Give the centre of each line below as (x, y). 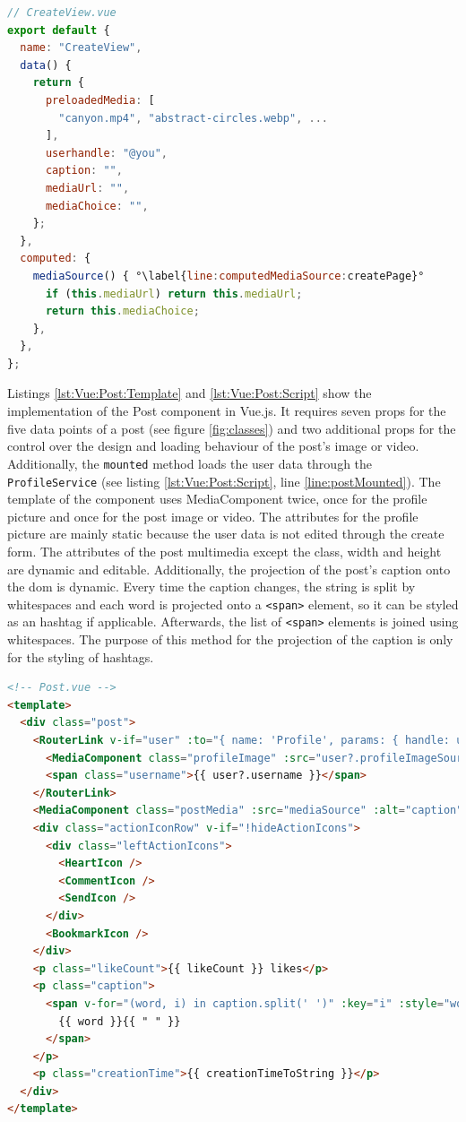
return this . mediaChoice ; (122, 311)
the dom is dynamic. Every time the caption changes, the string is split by (211, 587)
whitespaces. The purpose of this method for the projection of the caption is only (230, 639)
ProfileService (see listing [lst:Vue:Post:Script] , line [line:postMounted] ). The (224, 481)
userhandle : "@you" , (107, 153)
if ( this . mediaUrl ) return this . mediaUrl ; (174, 293)
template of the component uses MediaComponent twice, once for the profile (217, 499)
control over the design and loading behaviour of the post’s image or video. (213, 446)
